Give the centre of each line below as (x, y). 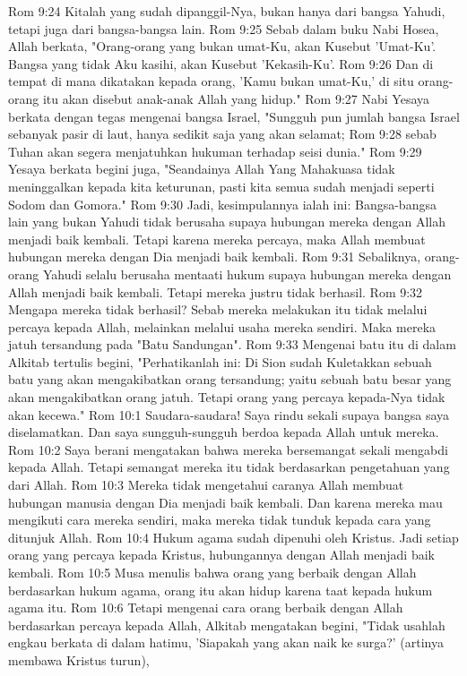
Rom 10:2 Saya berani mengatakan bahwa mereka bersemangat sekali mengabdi (228, 449)
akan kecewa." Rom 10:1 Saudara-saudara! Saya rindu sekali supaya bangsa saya (229, 414)
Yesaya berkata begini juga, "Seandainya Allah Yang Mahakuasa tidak (202, 169)
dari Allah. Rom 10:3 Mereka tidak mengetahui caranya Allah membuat (206, 485)
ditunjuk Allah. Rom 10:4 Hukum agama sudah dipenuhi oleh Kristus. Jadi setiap (233, 537)
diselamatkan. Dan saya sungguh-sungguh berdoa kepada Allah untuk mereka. (224, 432)
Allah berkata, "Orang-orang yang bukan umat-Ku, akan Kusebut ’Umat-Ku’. (222, 46)
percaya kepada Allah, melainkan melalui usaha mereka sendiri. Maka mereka (222, 326)
